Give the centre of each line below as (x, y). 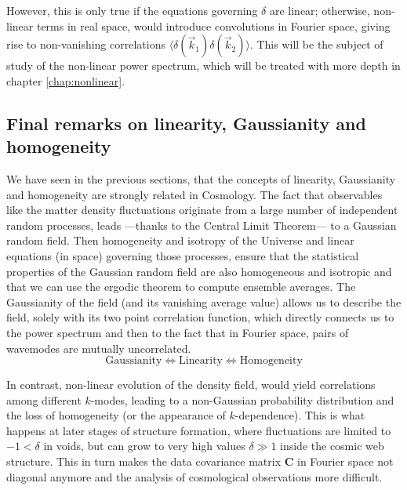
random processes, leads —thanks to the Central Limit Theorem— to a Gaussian (202, 225)
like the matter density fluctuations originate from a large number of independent (202, 210)
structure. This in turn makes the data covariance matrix (144, 461)
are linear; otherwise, (320, 10)
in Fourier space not (345, 461)
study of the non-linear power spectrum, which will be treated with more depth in (203, 65)
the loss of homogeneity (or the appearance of (116, 415)
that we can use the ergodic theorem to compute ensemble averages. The (181, 287)
